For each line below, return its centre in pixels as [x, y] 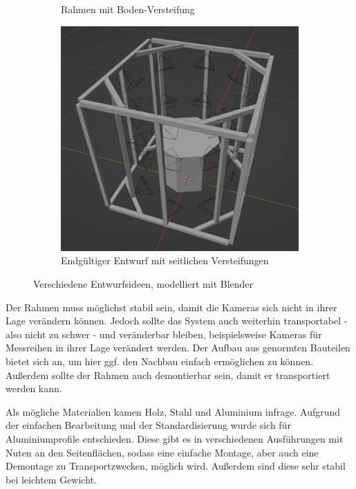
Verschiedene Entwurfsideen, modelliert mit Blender [143, 283]
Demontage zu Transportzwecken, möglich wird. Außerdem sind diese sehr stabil [176, 466]
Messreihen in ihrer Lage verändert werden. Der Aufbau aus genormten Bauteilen [178, 348]
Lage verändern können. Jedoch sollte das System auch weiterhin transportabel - [177, 321]
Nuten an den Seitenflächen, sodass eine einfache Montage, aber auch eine [162, 452]
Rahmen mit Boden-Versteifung [128, 9]
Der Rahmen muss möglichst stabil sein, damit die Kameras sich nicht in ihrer [171, 307]
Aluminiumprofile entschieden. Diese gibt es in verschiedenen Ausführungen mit [175, 438]
